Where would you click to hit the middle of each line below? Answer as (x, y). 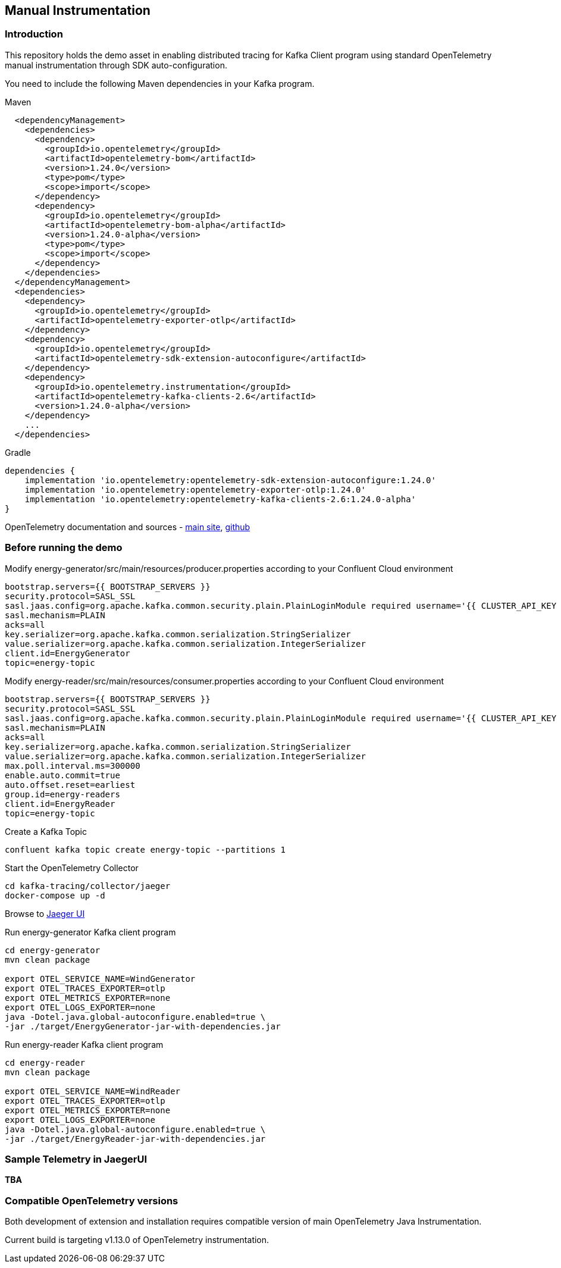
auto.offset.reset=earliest (70, 785)
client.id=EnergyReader (60, 804)
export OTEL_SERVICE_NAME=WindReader (93, 1091)
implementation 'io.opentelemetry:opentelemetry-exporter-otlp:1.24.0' (195, 489)
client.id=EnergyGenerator (68, 653)
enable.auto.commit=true (62, 775)
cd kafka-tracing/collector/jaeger (88, 886)
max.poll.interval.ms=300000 (73, 766)
